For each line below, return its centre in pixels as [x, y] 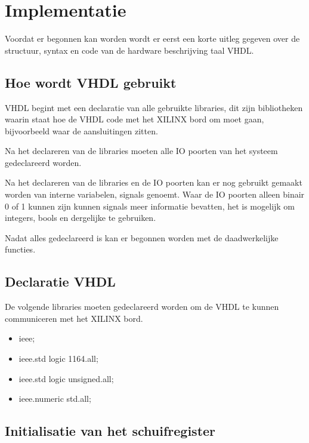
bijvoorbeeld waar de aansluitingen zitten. [81, 130]
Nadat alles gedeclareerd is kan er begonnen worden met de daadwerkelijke [142, 237]
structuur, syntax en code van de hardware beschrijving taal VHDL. [129, 50]
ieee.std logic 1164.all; [58, 359]
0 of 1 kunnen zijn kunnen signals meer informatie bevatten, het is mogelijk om [150, 206]
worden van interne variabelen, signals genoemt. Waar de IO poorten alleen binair [155, 194]
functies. [20, 249]
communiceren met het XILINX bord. [74, 318]
